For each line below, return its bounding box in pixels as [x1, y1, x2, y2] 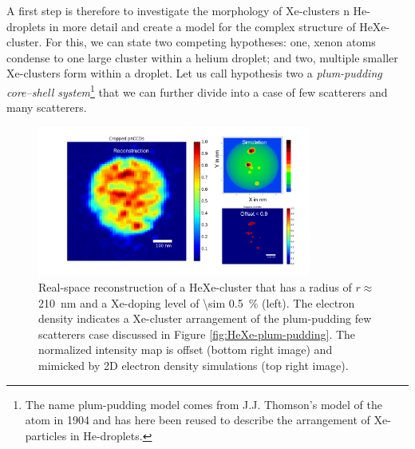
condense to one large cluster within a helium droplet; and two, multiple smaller [6, 49, 398, 66]
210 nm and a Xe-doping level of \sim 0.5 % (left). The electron [38, 294, 355, 311]
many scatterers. [6, 99, 87, 116]
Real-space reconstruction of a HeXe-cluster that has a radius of [38, 279, 352, 296]
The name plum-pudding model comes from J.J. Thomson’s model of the [25, 395, 382, 412]
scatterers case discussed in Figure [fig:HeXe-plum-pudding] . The [38, 325, 356, 342]
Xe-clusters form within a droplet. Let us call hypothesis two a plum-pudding [6, 65, 382, 81]
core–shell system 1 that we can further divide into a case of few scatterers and [6, 81, 388, 100]
